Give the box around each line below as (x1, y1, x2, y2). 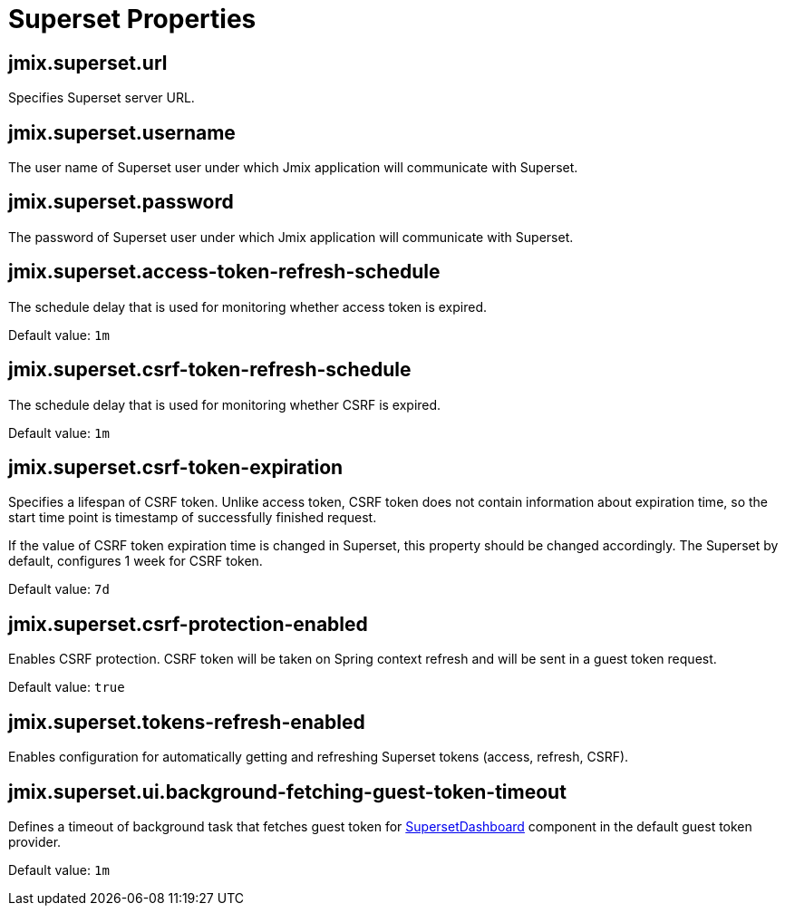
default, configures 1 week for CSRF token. (8, 553, 263, 569)
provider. (8, 833, 62, 850)
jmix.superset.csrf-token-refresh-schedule (8, 358, 412, 382)
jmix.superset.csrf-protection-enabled (8, 612, 368, 636)
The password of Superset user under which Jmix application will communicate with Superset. (8, 228, 574, 245)
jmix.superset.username (8, 121, 236, 144)
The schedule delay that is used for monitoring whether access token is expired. (8, 298, 488, 315)
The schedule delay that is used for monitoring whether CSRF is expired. (8, 396, 441, 413)
